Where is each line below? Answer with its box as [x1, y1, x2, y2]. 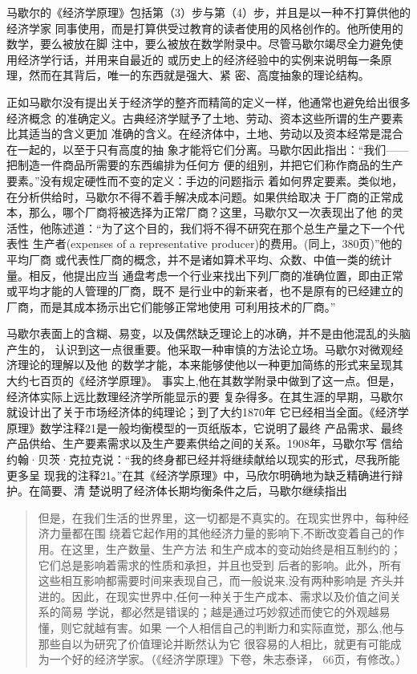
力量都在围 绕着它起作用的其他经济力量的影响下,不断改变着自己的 [49, 525, 394, 542]
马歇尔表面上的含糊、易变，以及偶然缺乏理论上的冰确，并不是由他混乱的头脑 [6, 325, 411, 342]
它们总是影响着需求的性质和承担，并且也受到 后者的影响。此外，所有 [38, 556, 402, 573]
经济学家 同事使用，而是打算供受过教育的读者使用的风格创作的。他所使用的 [6, 19, 403, 36]
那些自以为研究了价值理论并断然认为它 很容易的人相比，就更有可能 [38, 635, 391, 652]
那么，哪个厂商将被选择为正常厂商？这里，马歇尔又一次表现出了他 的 [28, 204, 392, 221]
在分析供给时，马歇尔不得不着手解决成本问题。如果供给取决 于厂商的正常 [6, 188, 392, 205]
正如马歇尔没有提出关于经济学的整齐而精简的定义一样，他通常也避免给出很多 [6, 93, 411, 110]
